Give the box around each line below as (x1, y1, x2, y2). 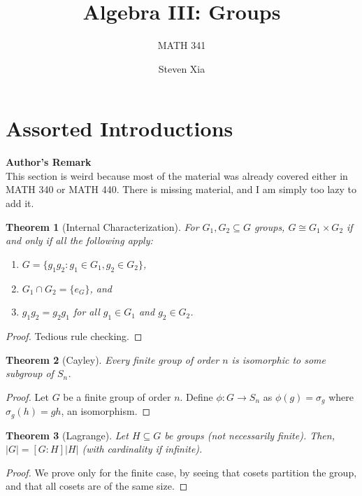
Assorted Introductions (6, 114, 233, 143)
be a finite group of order (63, 389, 171, 404)
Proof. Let (6, 389, 49, 404)
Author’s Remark (6, 155, 92, 169)
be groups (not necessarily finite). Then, (164, 427, 335, 442)
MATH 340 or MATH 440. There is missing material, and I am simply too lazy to (6, 182, 357, 197)
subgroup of (6, 366, 54, 381)
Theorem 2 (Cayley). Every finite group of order (6, 352, 219, 367)
